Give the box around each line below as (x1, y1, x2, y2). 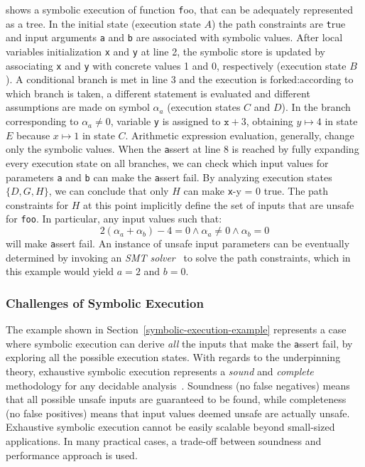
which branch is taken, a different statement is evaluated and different (6, 85, 310, 100)
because (16, 127, 50, 142)
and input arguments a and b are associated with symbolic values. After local (6, 30, 343, 45)
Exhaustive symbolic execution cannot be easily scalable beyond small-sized (6, 419, 335, 434)
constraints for (6, 197, 69, 212)
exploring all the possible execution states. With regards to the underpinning (6, 350, 341, 365)
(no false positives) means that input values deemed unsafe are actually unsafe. (6, 405, 350, 420)
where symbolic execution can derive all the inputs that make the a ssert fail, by (6, 336, 353, 350)
